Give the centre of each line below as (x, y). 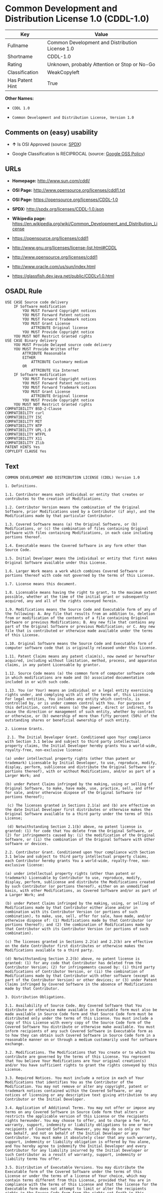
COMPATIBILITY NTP (24, 426)
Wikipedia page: (29, 218)
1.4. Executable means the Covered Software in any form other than (76, 546)
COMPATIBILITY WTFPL (26, 434)
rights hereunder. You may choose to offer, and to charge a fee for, (78, 1121)
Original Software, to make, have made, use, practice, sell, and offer (80, 789)
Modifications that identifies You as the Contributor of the (69, 1083)
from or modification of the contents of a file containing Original (77, 618)
